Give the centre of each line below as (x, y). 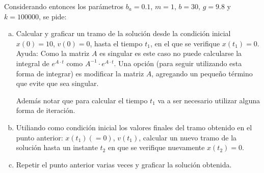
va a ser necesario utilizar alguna (209, 100)
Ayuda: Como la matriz (53, 53)
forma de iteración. (46, 110)
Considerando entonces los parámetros (64, 6)
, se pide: (52, 16)
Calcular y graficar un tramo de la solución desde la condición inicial (123, 33)
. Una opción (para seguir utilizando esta (178, 63)
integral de (33, 63)
